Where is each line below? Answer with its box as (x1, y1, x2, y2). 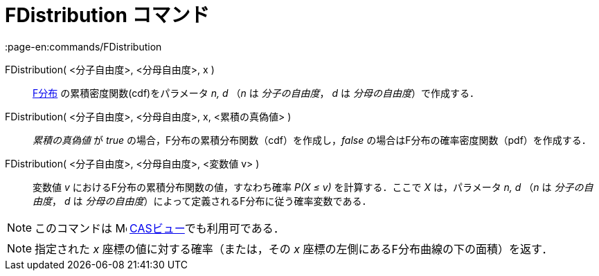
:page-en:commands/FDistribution (5, 40, 162, 53)
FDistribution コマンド (5, 3, 210, 27)
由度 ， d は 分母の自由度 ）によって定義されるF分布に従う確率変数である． (33, 194, 372, 207)
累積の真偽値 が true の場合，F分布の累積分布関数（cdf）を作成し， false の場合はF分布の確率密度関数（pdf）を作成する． (33, 134, 591, 146)
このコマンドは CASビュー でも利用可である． (35, 221, 285, 235)
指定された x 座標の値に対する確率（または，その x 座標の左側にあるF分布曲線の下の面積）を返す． (35, 241, 553, 256)
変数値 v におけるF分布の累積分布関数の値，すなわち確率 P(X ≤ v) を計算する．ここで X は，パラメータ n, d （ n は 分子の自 (33, 181, 593, 193)
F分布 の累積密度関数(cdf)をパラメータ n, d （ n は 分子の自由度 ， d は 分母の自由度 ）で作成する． (33, 86, 480, 99)
